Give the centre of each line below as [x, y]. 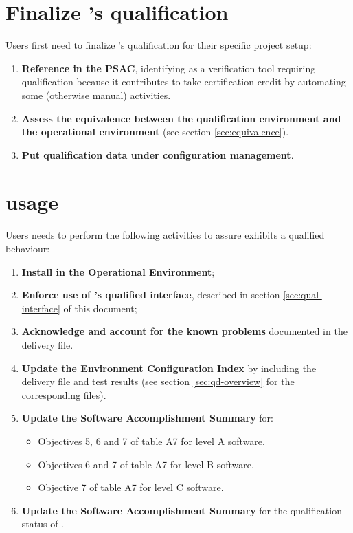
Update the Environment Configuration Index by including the [169, 368]
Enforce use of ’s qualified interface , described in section [151, 295]
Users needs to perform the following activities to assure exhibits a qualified [165, 235]
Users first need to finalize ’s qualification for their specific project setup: [159, 45]
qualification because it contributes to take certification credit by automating [184, 81]
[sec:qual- [303, 295]
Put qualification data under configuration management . [158, 154]
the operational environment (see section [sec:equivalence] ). [155, 132]
